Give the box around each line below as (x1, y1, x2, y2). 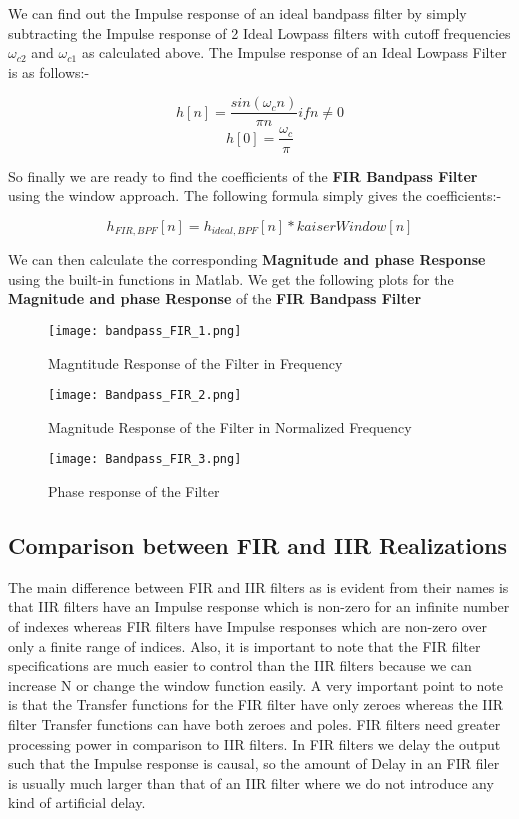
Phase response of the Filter (48, 481, 220, 502)
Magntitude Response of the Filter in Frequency (48, 352, 343, 373)
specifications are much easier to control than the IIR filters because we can (8, 655, 472, 676)
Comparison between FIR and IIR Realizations (8, 530, 507, 561)
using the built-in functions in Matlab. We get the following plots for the (8, 268, 454, 289)
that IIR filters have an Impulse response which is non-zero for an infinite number (8, 596, 510, 617)
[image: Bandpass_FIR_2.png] (48, 388, 242, 403)
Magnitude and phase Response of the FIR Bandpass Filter (8, 288, 422, 309)
